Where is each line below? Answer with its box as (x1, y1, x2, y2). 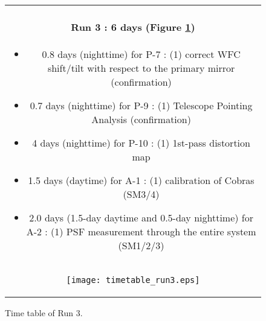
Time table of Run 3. (5, 306, 83, 319)
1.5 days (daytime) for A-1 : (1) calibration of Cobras (28, 173, 255, 187)
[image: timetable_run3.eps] (66, 275, 200, 285)
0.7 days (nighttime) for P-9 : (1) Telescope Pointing (30, 98, 253, 112)
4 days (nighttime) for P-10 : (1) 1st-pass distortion (32, 135, 250, 150)
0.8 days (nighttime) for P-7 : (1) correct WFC (42, 46, 241, 61)
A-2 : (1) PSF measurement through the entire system (26, 224, 256, 238)
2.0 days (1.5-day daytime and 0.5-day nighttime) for (29, 210, 253, 224)
